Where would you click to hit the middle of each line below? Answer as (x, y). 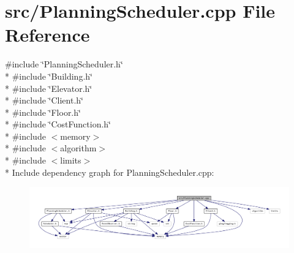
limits (71, 160)
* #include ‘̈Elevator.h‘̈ (49, 88)
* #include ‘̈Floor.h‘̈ (43, 112)
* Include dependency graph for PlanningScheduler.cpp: (110, 172)
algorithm (78, 148)
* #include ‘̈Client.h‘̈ (44, 100)
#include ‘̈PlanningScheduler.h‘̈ (64, 64)
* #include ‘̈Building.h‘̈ (49, 76)
